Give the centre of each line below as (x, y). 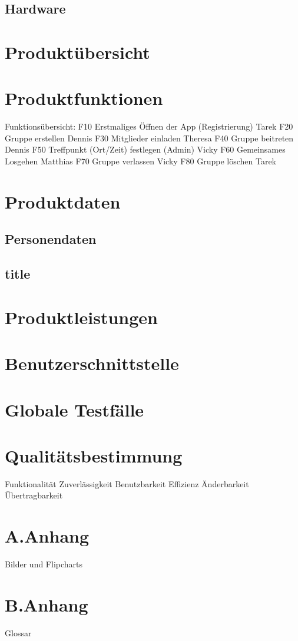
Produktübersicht (77, 52)
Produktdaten (63, 201)
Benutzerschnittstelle (92, 363)
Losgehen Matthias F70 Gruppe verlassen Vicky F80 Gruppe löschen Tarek (140, 161)
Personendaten (51, 239)
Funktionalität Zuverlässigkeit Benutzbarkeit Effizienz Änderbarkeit (127, 483)
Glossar (18, 632)
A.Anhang (47, 536)
